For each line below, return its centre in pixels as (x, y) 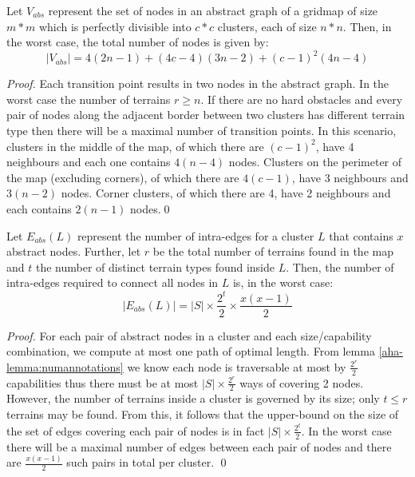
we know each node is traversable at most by (237, 366)
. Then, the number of (340, 266)
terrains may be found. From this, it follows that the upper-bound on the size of (203, 414)
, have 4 (335, 146)
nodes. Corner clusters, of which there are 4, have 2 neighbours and (226, 193)
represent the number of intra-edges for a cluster (196, 235)
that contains (361, 235)
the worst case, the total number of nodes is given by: (138, 42)
